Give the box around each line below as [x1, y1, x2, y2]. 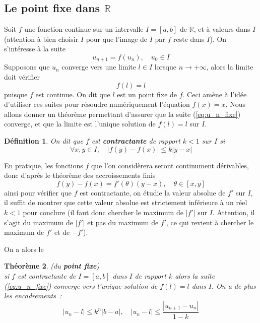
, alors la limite [206, 61, 253, 72]
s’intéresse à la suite [4, 43, 66, 54]
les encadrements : [4, 290, 62, 301]
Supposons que [4, 61, 50, 72]
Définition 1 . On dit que [4, 136, 83, 146]
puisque [4, 89, 28, 99]
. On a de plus [211, 280, 256, 291]
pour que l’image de [86, 33, 148, 44]
